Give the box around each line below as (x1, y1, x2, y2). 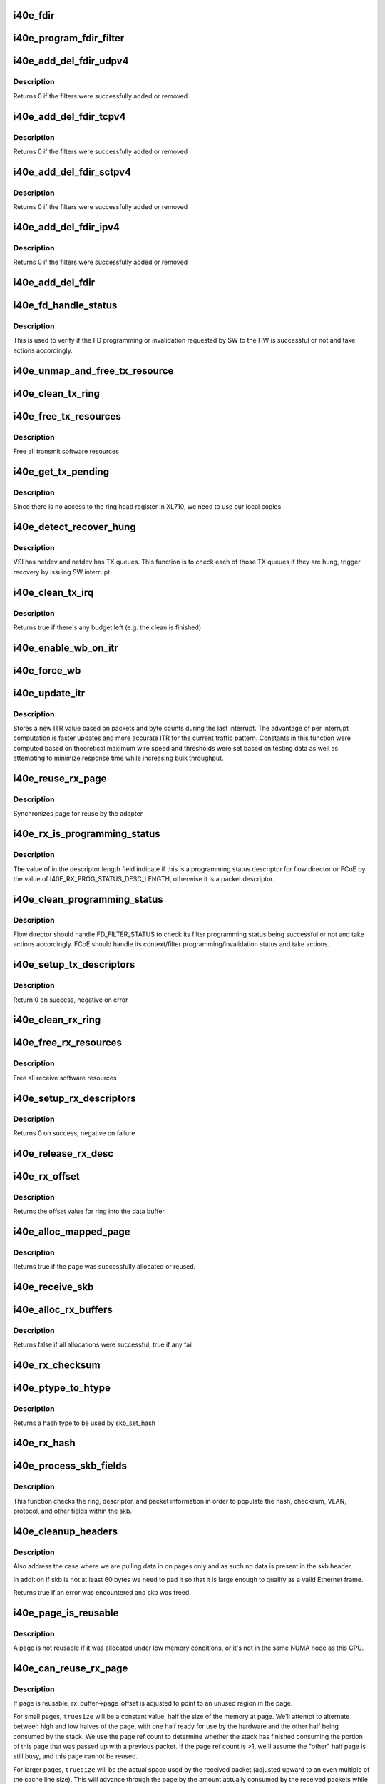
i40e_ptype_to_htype (13, 1382, 111, 1394)
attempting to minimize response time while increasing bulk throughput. (13, 754, 224, 763)
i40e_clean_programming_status (13, 893, 163, 906)
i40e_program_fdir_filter (13, 32, 125, 44)
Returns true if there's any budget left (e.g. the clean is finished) (13, 623, 202, 632)
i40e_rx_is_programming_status (13, 828, 160, 840)
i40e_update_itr (13, 687, 86, 699)
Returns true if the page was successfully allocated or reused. (13, 1262, 196, 1271)
